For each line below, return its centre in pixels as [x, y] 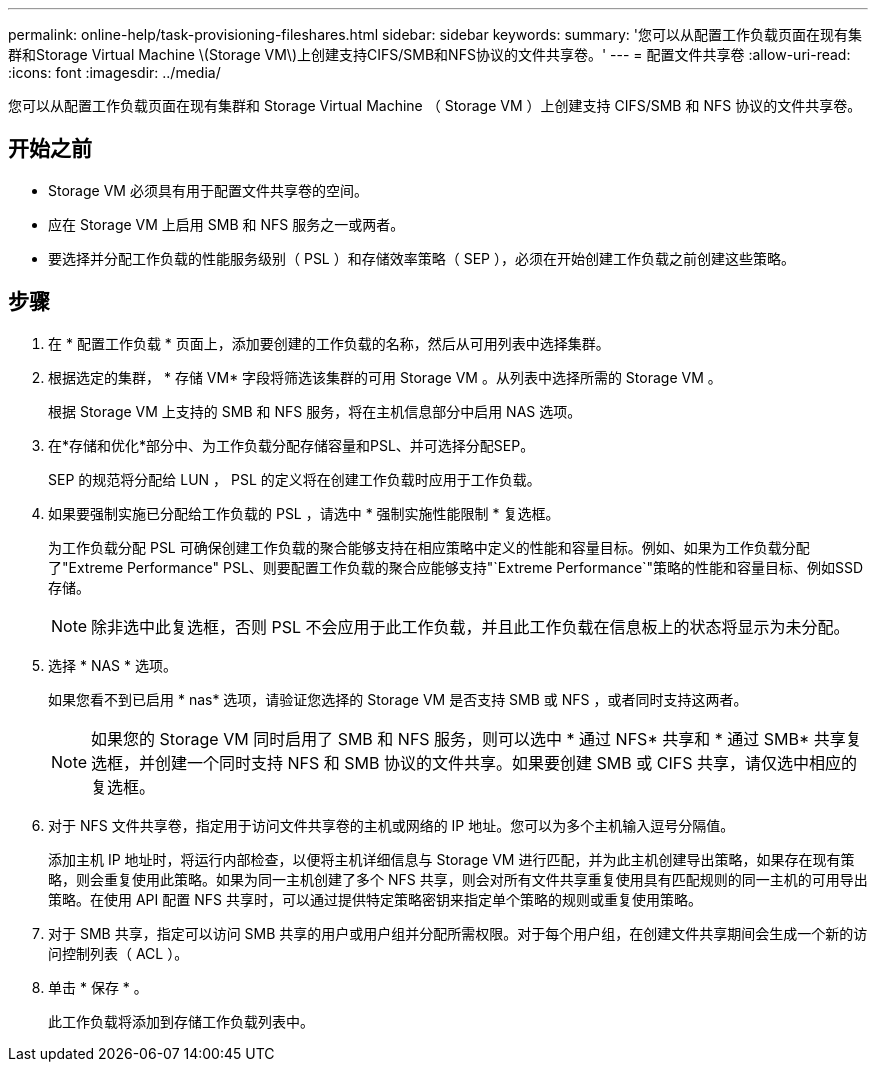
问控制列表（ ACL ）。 [118, 953]
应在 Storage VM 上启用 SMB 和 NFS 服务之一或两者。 [226, 224]
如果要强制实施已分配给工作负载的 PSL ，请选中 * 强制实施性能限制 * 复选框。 [304, 513]
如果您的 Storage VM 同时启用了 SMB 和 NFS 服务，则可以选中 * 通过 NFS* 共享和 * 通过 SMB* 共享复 [476, 738]
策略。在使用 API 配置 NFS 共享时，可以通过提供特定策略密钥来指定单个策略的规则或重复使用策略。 [375, 899]
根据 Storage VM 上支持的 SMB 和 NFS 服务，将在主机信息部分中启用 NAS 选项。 [315, 411]
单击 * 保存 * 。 [98, 987]
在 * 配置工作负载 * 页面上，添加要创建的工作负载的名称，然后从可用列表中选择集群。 [329, 343]
